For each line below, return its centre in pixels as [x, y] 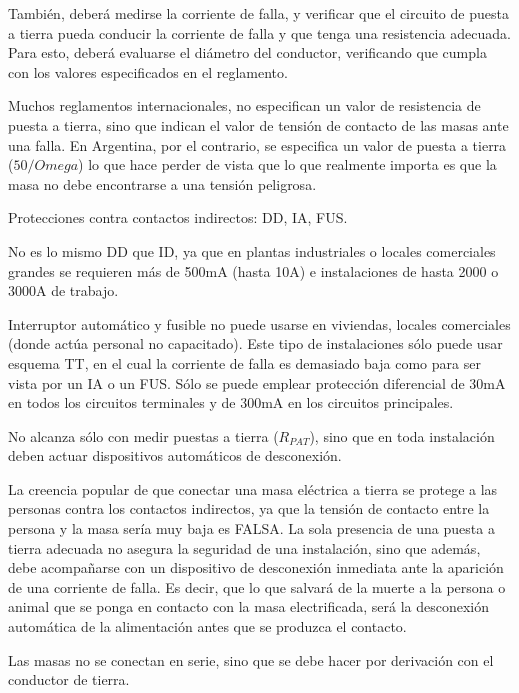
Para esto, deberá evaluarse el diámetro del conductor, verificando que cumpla [247, 52]
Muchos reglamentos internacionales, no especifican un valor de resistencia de [244, 105]
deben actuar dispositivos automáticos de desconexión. [175, 455]
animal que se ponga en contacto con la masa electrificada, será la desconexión [248, 606]
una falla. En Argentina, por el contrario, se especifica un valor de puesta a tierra [257, 144]
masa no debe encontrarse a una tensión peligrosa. [162, 183]
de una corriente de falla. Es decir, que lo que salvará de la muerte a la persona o [257, 586]
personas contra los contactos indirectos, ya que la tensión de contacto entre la [249, 508]
